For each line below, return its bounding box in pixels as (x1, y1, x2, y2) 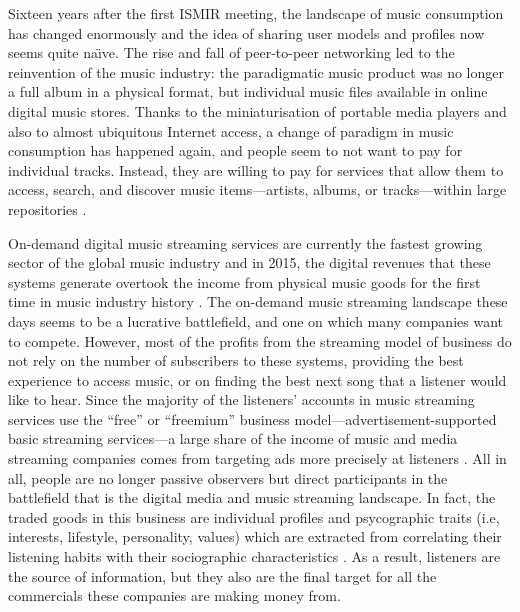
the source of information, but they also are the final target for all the (8, 565, 437, 586)
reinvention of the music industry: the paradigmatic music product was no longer (8, 61, 504, 82)
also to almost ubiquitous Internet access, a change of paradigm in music (8, 120, 454, 141)
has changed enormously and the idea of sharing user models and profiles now (8, 22, 485, 43)
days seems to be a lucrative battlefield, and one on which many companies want (8, 310, 503, 331)
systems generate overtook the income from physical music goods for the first (8, 271, 481, 292)
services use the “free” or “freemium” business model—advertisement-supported (8, 408, 497, 429)
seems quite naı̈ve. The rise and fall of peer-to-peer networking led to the (8, 42, 455, 63)
